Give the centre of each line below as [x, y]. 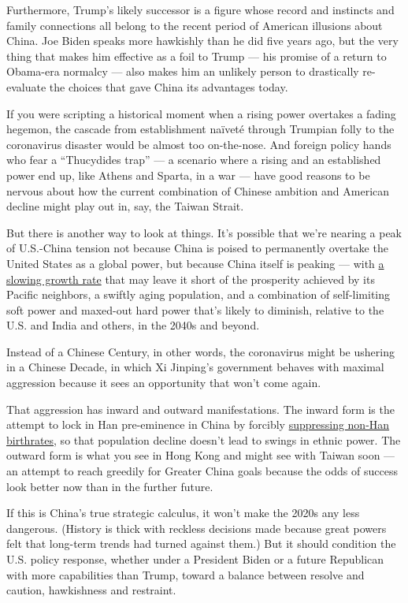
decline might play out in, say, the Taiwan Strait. [125, 206]
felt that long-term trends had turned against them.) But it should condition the [201, 543]
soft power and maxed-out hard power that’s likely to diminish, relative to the [195, 309]
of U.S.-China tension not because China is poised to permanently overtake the [197, 248]
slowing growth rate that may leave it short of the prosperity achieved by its [191, 279]
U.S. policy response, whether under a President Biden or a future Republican [195, 559]
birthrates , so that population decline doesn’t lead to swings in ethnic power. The [204, 439]
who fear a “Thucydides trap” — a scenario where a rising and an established [194, 160]
